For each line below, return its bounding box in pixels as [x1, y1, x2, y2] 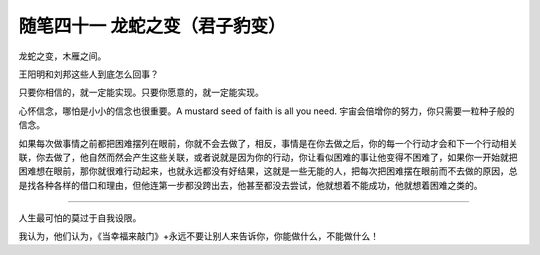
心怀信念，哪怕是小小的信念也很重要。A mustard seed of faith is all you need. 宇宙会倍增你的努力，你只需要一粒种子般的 [18, 105, 515, 117]
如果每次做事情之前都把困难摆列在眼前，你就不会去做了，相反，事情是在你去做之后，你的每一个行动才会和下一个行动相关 [18, 137, 518, 149]
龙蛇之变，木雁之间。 [18, 50, 107, 62]
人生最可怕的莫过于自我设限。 [18, 212, 142, 224]
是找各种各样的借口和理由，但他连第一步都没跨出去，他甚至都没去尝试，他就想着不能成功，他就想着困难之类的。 [18, 179, 483, 191]
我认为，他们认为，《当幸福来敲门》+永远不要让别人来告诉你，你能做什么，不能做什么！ [18, 230, 380, 242]
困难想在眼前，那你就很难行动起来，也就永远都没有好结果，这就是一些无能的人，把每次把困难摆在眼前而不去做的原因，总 [18, 165, 518, 177]
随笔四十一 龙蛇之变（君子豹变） [18, 15, 286, 37]
